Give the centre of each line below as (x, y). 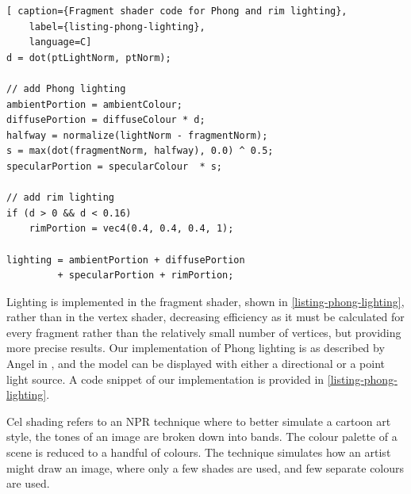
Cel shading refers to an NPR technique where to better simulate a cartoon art (199, 421)
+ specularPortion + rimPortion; (146, 276)
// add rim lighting (61, 198)
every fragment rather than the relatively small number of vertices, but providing (204, 332)
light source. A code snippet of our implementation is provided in (165, 379)
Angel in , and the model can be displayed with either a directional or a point (196, 364)
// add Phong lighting (66, 88)
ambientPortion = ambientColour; (94, 104)
